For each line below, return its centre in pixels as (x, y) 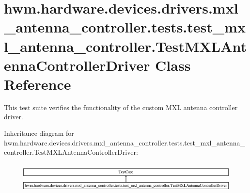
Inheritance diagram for (39, 133)
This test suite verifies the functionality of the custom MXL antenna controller (121, 107)
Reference (38, 84)
